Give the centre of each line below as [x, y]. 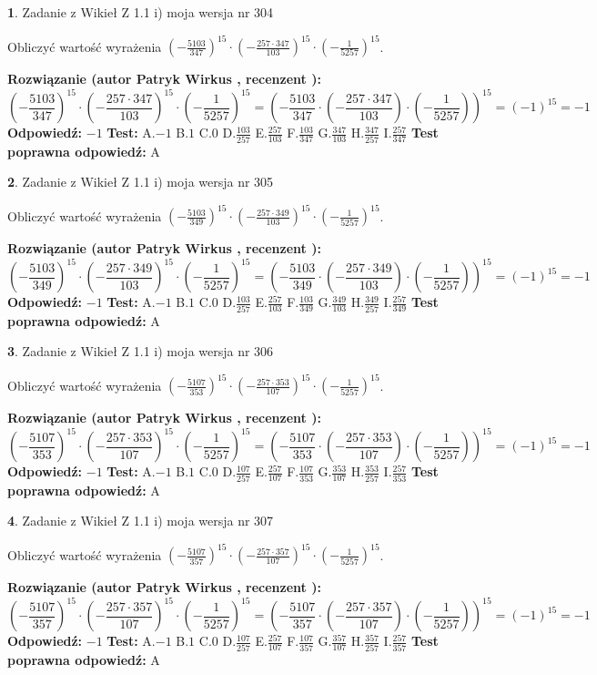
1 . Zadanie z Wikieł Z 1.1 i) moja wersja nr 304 [141, 12]
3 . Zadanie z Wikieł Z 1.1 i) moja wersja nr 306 [141, 351]
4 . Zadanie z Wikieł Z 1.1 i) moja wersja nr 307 [141, 521]
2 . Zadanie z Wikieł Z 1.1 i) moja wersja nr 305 [141, 182]
